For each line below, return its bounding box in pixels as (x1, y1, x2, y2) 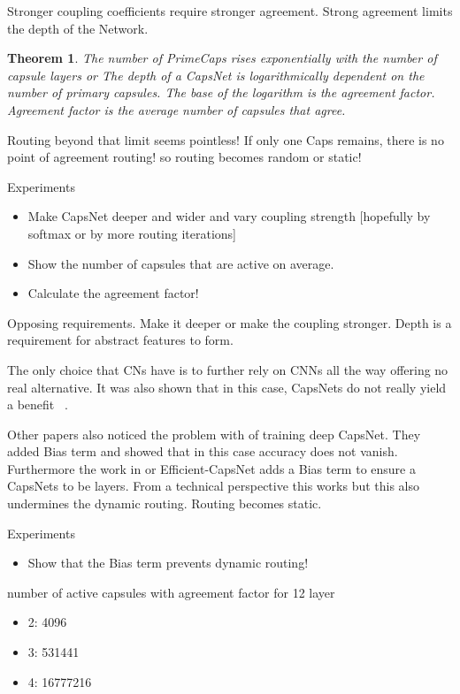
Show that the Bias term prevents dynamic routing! (27, 553, 309, 572)
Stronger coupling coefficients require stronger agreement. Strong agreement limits (7, 2, 453, 19)
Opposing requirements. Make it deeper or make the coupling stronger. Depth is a (7, 313, 452, 332)
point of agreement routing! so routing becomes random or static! (7, 148, 362, 166)
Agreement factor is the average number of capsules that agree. (7, 100, 346, 118)
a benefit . (7, 395, 68, 414)
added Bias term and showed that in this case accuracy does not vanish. (7, 442, 398, 461)
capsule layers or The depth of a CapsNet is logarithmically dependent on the (7, 65, 425, 84)
